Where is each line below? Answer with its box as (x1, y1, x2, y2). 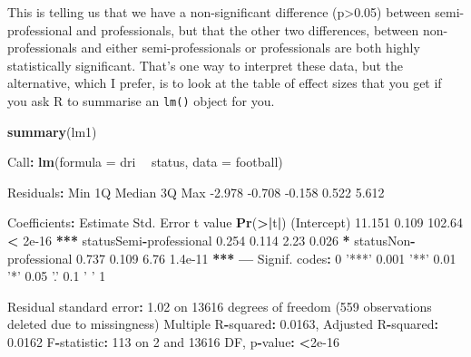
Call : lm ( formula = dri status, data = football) (7, 152, 283, 171)
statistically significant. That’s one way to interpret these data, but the (7, 55, 404, 74)
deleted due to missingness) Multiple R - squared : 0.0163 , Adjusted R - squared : (7, 314, 438, 333)
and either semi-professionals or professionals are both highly (81, 38, 420, 57)
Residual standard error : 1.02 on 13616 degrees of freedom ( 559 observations (7, 296, 432, 315)
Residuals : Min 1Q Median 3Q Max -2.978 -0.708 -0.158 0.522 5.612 (7, 182, 385, 201)
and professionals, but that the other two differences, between (76, 20, 419, 39)
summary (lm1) (7, 121, 97, 140)
